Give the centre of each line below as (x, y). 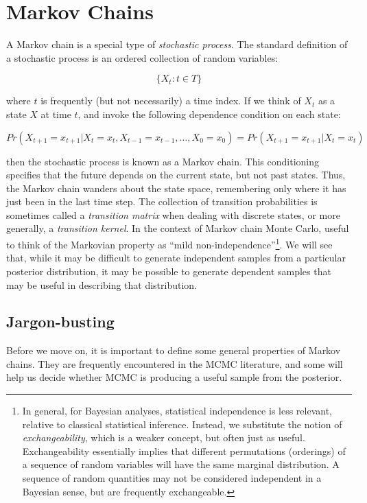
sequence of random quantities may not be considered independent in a (172, 478)
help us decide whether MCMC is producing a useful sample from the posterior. (174, 377)
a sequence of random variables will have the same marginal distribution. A (181, 464)
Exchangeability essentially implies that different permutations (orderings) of (184, 451)
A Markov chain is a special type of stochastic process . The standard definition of (177, 44)
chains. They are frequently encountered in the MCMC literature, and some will (175, 363)
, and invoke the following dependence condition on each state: (209, 114)
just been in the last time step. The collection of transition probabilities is (162, 201)
